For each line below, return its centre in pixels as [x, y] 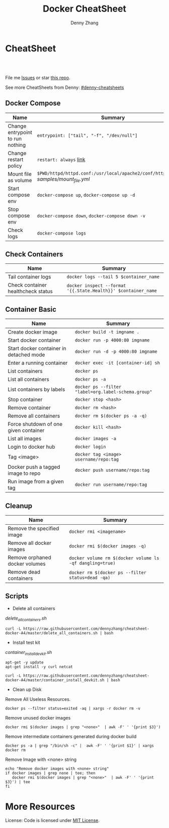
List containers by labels [36, 390]
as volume [20, 180]
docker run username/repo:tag [111, 485]
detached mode [26, 355]
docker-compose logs [62, 233]
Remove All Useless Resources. [38, 699]
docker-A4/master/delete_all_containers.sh [52, 633]
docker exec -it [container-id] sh [117, 363]
